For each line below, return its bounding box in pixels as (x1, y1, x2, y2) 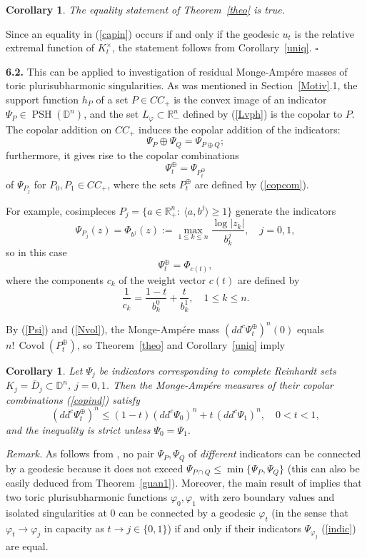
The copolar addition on (6, 121, 112, 136)
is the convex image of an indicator (174, 91, 327, 106)
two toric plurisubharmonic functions (6, 489, 168, 504)
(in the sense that (271, 504, 348, 519)
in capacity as (44, 520, 104, 535)
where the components (6, 272, 104, 287)
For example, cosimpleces (6, 203, 116, 218)
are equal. (6, 538, 49, 553)
